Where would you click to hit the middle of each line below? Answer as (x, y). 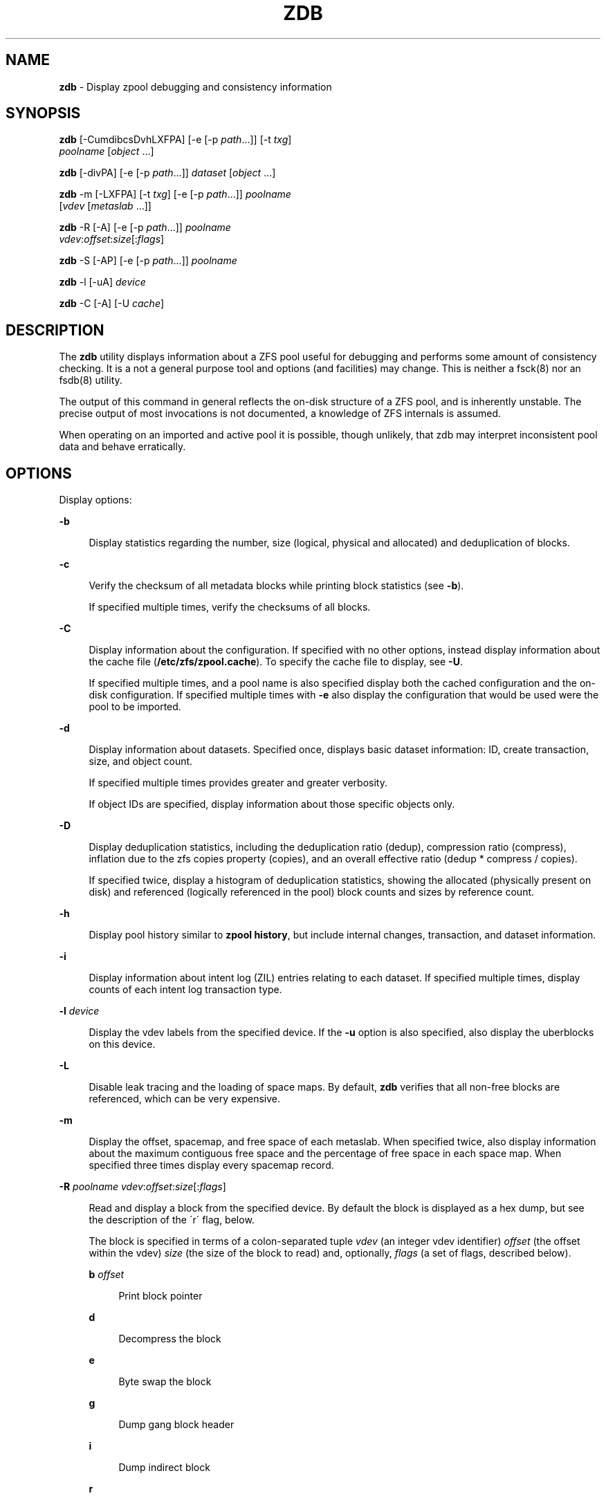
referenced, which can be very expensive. (185, 1099)
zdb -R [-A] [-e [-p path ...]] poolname (145, 228)
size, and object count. (141, 761)
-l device (79, 1011)
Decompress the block (170, 1339)
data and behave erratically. (122, 447)
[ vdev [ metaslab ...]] (105, 206)
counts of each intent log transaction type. (185, 990)
